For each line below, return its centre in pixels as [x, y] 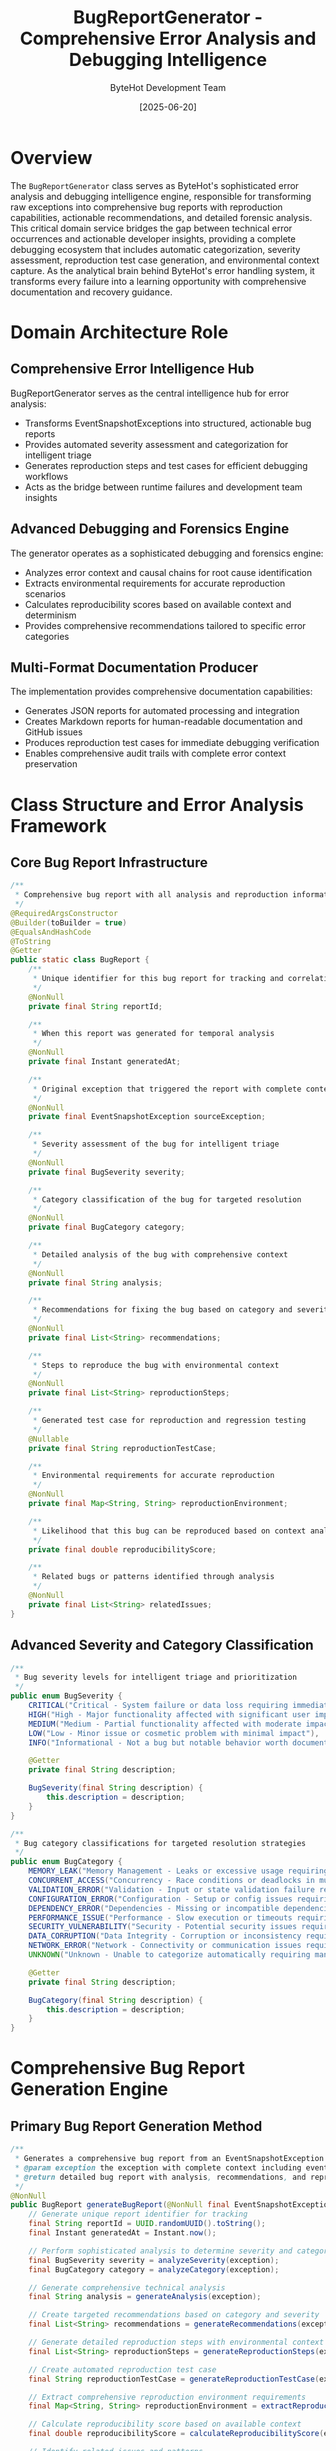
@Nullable [49, 1439]
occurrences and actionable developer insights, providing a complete [153, 238]
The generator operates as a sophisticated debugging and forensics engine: [167, 553]
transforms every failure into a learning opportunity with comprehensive [158, 281]
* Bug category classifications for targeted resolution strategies [160, 1843]
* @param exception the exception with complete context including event [171, 2167]
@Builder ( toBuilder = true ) [69, 922]
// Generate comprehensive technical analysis [127, 2287]
